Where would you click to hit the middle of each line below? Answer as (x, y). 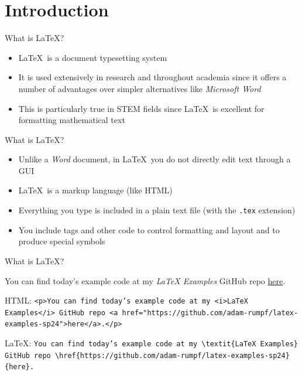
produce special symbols (62, 241)
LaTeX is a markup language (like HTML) (95, 190)
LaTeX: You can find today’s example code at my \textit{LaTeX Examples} (151, 343)
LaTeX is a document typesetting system (93, 57)
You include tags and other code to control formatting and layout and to (149, 229)
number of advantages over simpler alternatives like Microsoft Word (140, 88)
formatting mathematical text (72, 120)
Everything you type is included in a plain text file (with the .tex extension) (157, 210)
